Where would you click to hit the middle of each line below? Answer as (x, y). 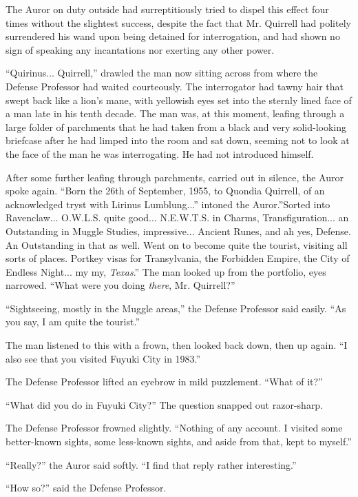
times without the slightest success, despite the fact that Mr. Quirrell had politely (178, 22)
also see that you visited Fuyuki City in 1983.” (103, 358)
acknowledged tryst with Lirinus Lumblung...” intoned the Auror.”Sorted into (168, 204)
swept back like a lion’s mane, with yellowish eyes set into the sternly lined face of (179, 100)
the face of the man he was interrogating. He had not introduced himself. (160, 153)
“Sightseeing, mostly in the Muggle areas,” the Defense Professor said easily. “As (176, 308)
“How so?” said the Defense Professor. (86, 488)
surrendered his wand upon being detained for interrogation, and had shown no (173, 36)
